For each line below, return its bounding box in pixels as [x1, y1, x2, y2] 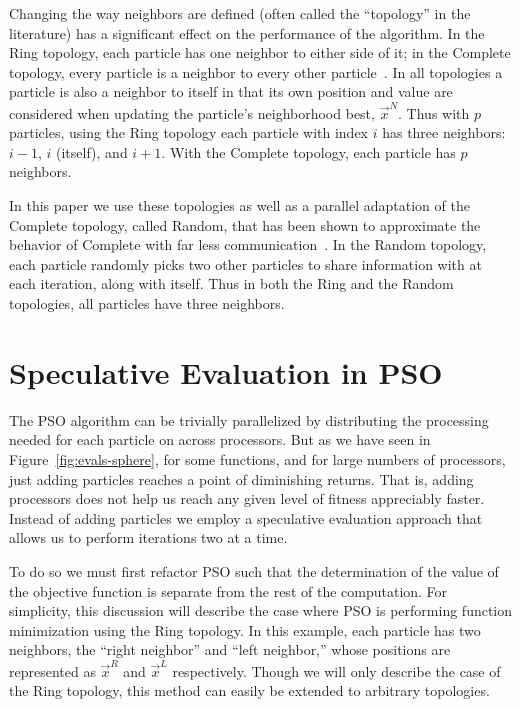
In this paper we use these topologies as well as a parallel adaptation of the [9, 195, 470, 216]
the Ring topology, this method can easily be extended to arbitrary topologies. [9, 680, 490, 701]
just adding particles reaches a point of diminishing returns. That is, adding [9, 468, 474, 489]
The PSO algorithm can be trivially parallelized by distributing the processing [9, 409, 489, 430]
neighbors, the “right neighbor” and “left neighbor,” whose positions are [9, 639, 451, 660]
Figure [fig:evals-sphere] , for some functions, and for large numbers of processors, [9, 448, 506, 469]
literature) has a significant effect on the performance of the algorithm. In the [9, 22, 485, 43]
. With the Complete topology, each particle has [161, 141, 456, 162]
